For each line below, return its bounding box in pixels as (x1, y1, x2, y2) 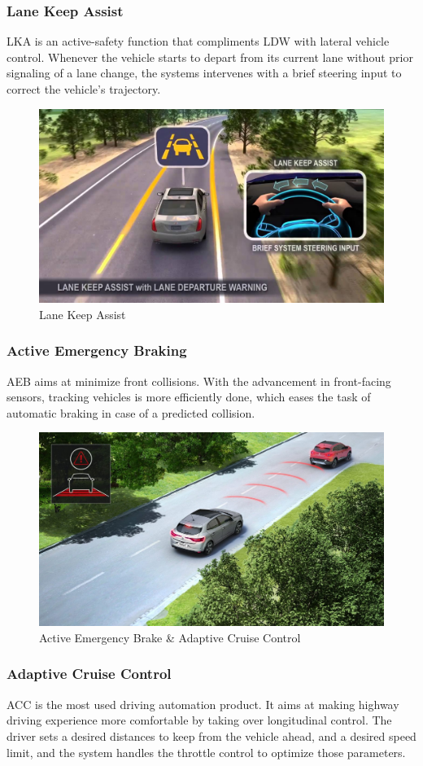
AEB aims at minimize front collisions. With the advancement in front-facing (7, 372, 391, 389)
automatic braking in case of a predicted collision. (7, 404, 255, 421)
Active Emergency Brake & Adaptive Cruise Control (39, 628, 301, 646)
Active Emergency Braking (7, 340, 187, 361)
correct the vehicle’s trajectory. (7, 81, 161, 97)
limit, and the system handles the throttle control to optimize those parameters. (7, 743, 406, 760)
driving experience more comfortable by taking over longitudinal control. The (7, 711, 392, 729)
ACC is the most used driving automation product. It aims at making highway (7, 695, 399, 712)
